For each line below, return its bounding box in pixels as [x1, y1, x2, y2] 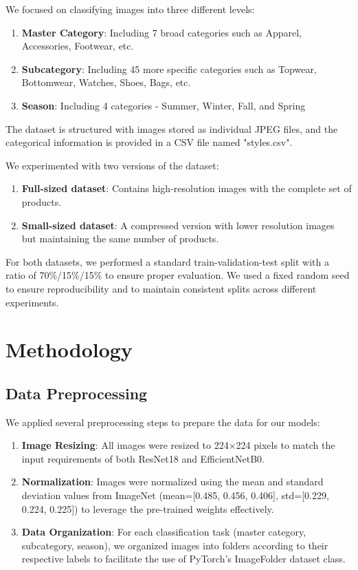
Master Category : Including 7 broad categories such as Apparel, [21, 25, 302, 39]
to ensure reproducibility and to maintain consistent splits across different [5, 281, 317, 295]
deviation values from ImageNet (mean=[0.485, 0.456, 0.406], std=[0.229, [21, 488, 329, 503]
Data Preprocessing [5, 382, 148, 403]
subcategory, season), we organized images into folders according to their [21, 538, 328, 552]
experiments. [5, 295, 59, 309]
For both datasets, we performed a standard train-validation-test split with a [5, 254, 329, 268]
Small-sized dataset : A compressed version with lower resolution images [21, 218, 335, 232]
